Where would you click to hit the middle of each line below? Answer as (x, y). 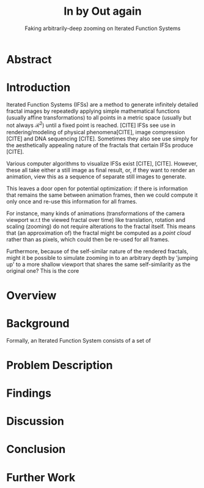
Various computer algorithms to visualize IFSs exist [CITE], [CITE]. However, (102, 163)
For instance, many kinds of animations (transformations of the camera (96, 213)
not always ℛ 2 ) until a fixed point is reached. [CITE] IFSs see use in (91, 124)
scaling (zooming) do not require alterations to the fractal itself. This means (101, 226)
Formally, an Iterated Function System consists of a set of (79, 340)
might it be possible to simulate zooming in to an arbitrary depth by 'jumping (102, 257)
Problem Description (60, 365)
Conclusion (36, 449)
